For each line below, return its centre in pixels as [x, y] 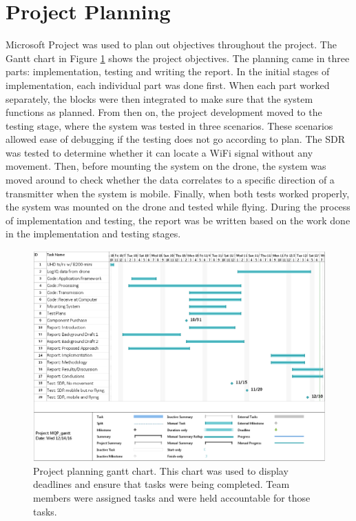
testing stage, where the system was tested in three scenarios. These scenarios [169, 125]
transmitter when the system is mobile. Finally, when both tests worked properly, [178, 193]
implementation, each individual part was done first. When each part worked [168, 85]
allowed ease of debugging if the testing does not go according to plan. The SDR [175, 139]
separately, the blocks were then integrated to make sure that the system [159, 98]
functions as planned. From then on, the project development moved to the [164, 112]
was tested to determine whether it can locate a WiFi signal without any [159, 152]
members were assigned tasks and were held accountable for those [172, 497]
